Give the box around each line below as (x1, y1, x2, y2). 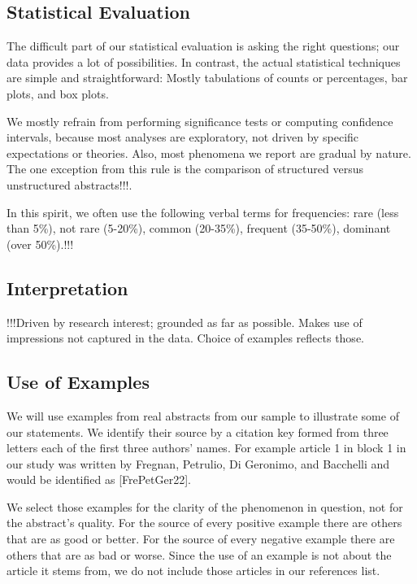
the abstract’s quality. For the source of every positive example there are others (7, 514, 402, 531)
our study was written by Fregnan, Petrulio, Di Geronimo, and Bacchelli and (7, 455, 390, 472)
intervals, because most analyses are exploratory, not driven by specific (7, 129, 359, 146)
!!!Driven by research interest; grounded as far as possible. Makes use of (7, 313, 363, 330)
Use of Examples (7, 369, 150, 394)
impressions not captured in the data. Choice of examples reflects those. (7, 329, 364, 346)
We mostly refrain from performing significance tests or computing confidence (7, 112, 393, 129)
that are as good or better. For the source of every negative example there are (7, 530, 395, 547)
